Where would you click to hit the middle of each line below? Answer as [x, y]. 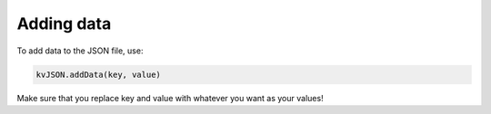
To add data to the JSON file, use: [80, 51]
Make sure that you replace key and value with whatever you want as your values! [170, 98]
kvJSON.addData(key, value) [98, 74]
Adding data [64, 24]
